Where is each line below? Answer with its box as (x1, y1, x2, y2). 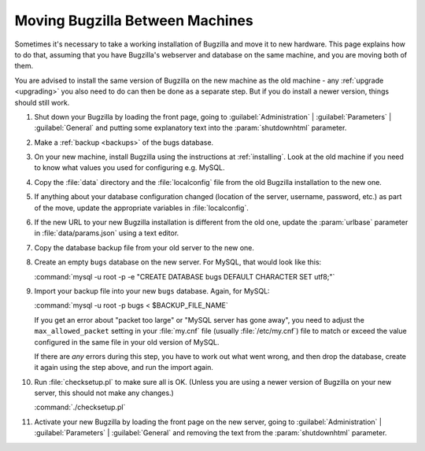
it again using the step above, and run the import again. (34, 363, 214, 372)
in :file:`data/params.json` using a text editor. (34, 228, 179, 238)
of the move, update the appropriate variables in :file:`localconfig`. (34, 203, 249, 213)
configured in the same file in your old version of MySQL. (34, 337, 220, 346)
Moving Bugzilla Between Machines (14, 12, 253, 29)
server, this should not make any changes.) (34, 388, 175, 397)
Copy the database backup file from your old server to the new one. (34, 242, 255, 252)
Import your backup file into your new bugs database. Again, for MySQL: (34, 286, 271, 295)
